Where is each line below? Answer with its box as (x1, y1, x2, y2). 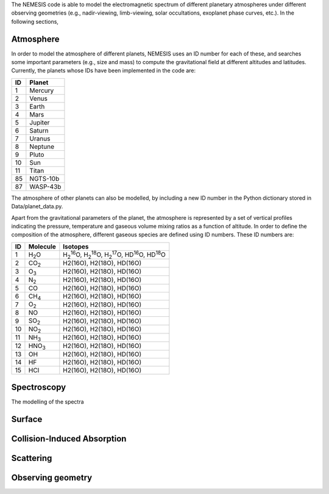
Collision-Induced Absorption (11, 434, 127, 444)
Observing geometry (11, 472, 93, 482)
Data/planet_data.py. (11, 203, 63, 210)
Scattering (11, 452, 52, 463)
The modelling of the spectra (11, 398, 85, 405)
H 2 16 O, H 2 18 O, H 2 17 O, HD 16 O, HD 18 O (63, 249, 166, 260)
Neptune (29, 142, 55, 151)
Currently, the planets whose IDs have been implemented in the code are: (11, 67, 196, 74)
